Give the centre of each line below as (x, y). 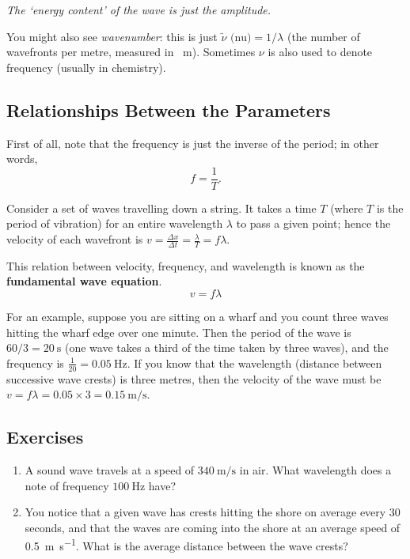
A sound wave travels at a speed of (110, 470)
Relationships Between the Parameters (169, 110)
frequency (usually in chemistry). (86, 67)
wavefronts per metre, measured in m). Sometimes (131, 52)
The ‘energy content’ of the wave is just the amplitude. (139, 9)
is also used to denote (320, 52)
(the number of (323, 36)
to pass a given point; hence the (313, 223)
